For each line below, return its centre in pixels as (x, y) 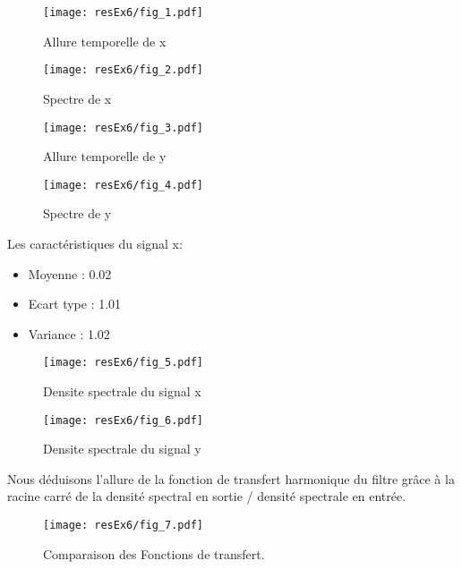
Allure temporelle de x (105, 41)
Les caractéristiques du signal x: (95, 243)
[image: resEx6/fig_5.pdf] (123, 363)
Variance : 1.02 (69, 333)
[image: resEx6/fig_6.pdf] (123, 420)
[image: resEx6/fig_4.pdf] (123, 185)
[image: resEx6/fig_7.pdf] (123, 526)
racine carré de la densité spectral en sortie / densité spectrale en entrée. (207, 496)
